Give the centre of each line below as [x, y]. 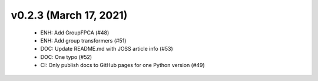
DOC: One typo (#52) [66, 57]
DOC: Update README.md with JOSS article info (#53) [107, 49]
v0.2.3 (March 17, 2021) [69, 15]
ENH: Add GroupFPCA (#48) [75, 33]
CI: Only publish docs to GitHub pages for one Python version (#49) [123, 65]
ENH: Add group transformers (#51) [83, 40]
